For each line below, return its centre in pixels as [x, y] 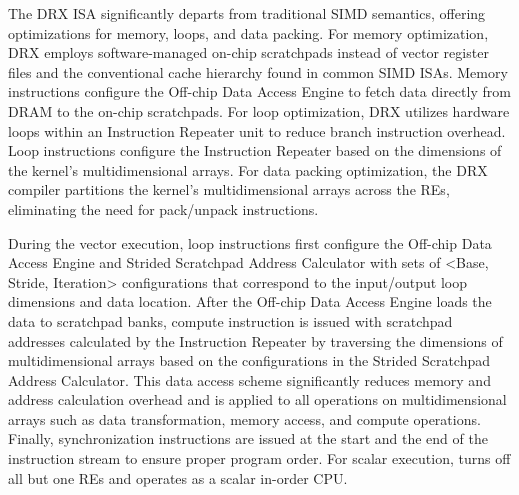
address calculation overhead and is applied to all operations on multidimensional [257, 399]
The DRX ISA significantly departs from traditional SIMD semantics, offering [247, 13]
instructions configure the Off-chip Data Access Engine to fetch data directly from [259, 91]
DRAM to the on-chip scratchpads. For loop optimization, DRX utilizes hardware [259, 110]
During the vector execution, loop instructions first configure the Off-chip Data [250, 242]
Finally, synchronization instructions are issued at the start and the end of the [248, 438]
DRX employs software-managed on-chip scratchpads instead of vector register [248, 52]
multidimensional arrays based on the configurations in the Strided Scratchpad [249, 360]
